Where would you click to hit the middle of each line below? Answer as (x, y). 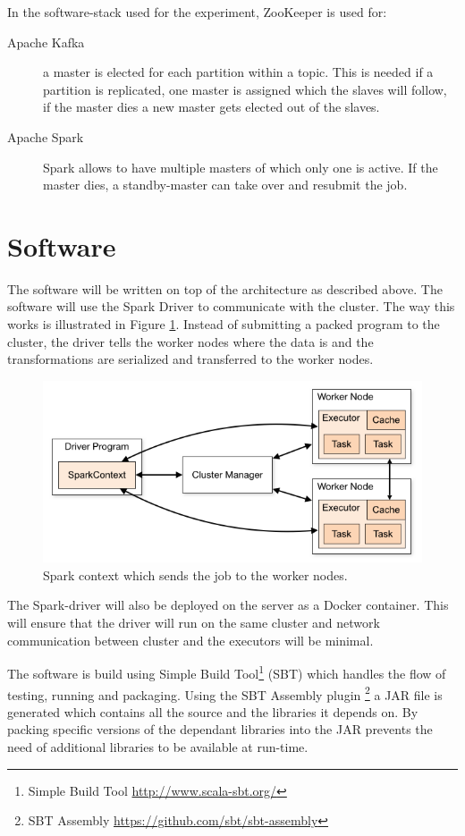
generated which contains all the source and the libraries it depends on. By (213, 711)
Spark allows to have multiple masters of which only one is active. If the (241, 167)
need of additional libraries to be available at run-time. (158, 746)
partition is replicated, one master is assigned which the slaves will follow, (245, 89)
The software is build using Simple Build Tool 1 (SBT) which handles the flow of (227, 672)
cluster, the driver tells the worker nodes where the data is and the (190, 341)
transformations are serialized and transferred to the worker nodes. (190, 359)
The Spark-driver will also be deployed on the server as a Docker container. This (228, 605)
